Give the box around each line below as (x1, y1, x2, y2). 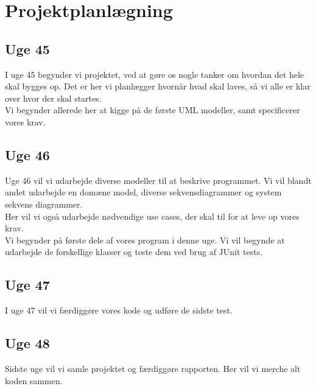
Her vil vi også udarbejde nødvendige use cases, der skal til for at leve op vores (5, 209, 300, 222)
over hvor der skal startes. (5, 91, 102, 104)
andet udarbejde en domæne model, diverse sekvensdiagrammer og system (5, 186, 282, 198)
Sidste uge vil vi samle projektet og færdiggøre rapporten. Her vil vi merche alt (5, 362, 301, 374)
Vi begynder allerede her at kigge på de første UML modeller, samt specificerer (5, 103, 300, 116)
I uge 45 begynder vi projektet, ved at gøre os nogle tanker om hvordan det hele (5, 68, 304, 80)
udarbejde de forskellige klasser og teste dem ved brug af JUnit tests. (5, 245, 263, 258)
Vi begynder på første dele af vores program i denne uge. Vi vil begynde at (5, 233, 285, 246)
